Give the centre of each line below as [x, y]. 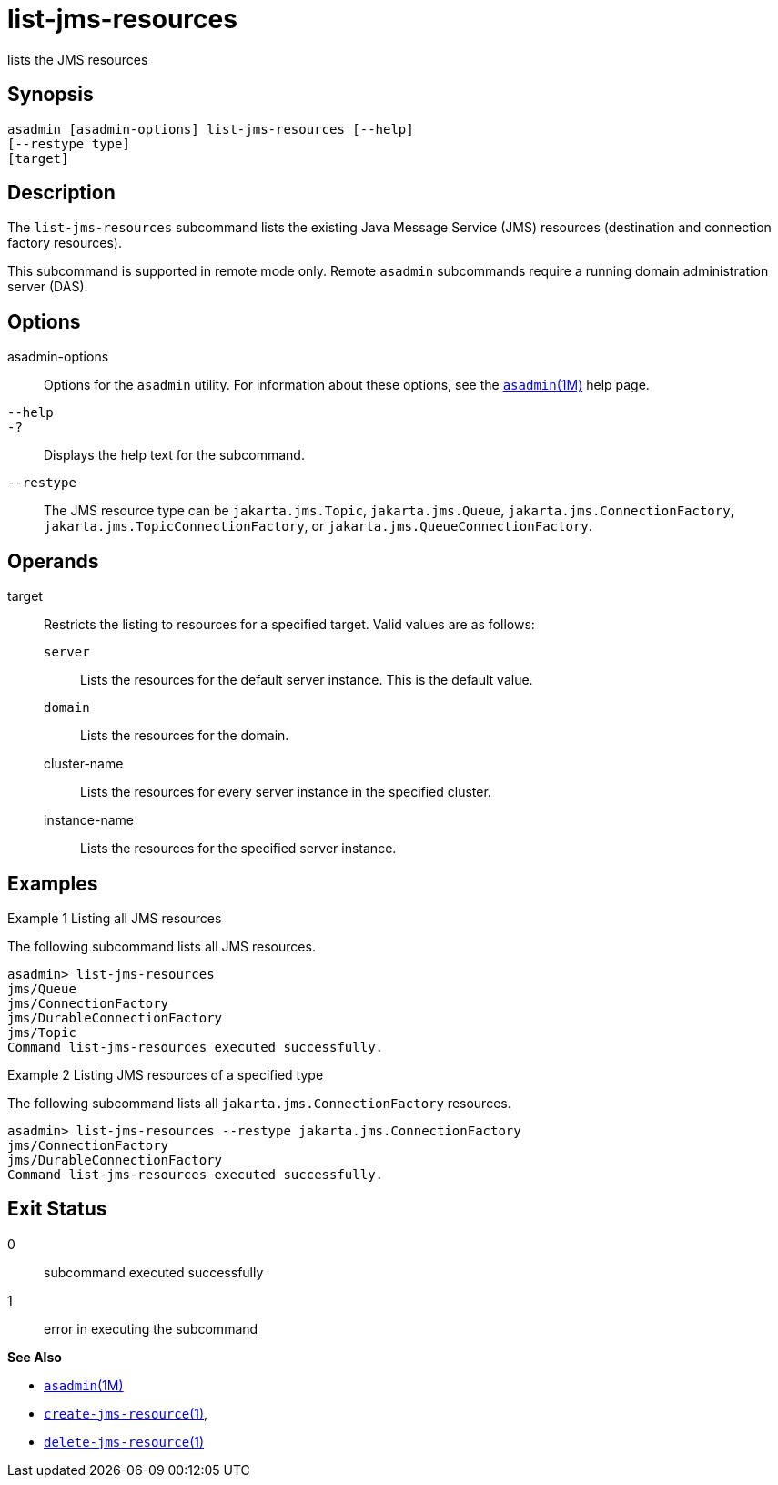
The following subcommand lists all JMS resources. [162, 946]
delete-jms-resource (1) [124, 1441]
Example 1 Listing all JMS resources [115, 918]
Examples [53, 883]
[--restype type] [69, 143]
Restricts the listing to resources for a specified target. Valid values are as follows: [289, 625]
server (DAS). [48, 287]
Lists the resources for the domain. [185, 736]
